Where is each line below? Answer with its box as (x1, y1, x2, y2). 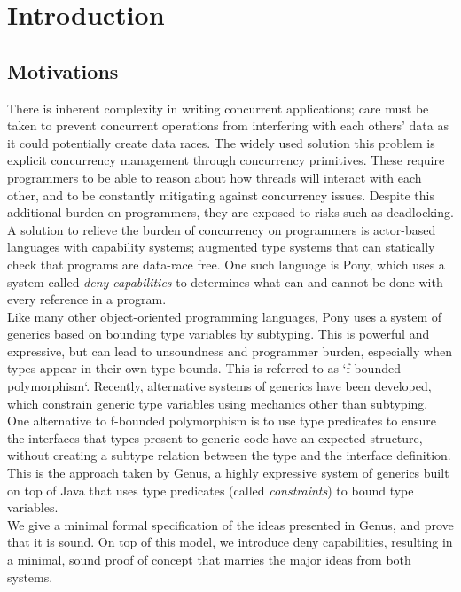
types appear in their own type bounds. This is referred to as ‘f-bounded (7, 359, 401, 378)
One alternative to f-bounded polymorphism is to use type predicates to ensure (7, 411, 436, 430)
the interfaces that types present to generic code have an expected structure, (7, 428, 423, 447)
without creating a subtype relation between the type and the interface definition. (7, 446, 451, 464)
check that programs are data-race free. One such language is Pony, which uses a (7, 254, 445, 273)
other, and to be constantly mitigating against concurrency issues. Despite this (7, 185, 434, 204)
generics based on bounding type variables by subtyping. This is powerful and (7, 324, 430, 343)
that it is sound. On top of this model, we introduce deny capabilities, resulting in (7, 533, 453, 551)
